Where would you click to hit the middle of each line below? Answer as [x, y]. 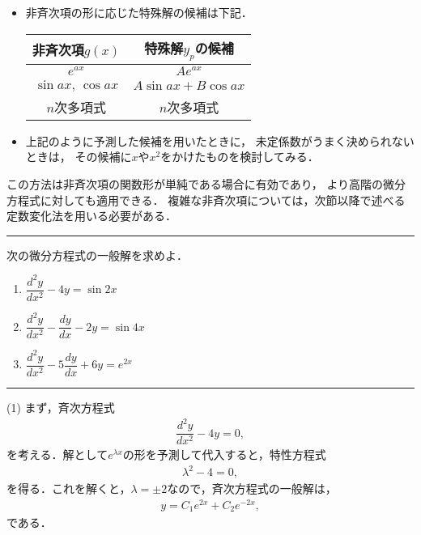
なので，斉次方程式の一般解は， [252, 488]
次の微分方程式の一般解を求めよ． [97, 255]
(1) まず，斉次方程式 [61, 408]
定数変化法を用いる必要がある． [91, 216]
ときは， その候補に [79, 157]
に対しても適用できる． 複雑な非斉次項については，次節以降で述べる [223, 200]
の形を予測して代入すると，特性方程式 [224, 454]
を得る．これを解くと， [69, 488]
